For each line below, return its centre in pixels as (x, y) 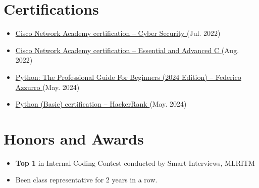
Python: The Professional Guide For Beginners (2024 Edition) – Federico (128, 77)
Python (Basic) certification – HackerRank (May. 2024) (101, 104)
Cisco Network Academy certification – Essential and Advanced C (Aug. (127, 50)
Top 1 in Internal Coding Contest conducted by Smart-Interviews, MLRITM (135, 162)
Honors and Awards (74, 138)
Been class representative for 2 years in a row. (86, 180)
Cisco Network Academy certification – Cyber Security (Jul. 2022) (118, 33)
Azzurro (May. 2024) (47, 87)
